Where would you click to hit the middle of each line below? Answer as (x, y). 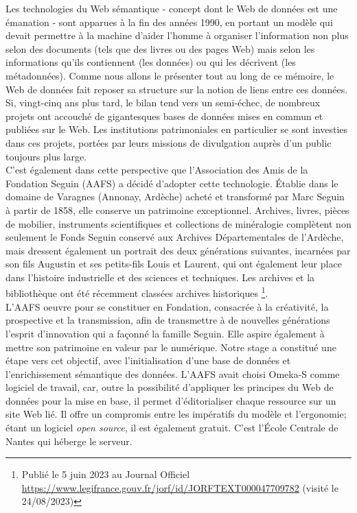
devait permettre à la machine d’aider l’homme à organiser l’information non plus (177, 35)
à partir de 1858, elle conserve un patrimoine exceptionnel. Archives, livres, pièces (177, 210)
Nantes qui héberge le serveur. (69, 441)
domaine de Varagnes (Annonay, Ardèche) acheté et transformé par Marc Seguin (175, 196)
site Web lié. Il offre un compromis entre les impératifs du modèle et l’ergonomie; (176, 414)
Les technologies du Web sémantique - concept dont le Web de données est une (172, 8)
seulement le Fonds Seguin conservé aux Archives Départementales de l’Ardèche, (175, 237)
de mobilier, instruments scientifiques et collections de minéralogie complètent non (178, 223)
